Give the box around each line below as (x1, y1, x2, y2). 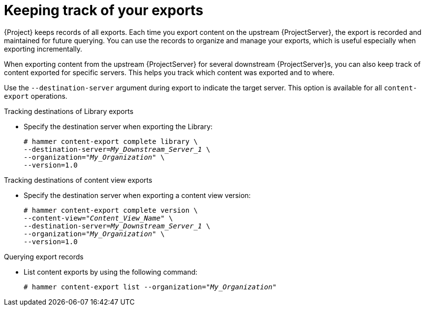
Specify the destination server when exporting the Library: (24, 122, 213, 131)
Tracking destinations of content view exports (4, 175, 152, 184)
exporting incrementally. (4, 44, 82, 53)
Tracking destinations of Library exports (4, 107, 134, 115)
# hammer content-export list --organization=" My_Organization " (24, 282, 277, 291)
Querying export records (4, 252, 84, 261)
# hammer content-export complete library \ (24, 137, 198, 145)
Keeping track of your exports (4, 2, 204, 19)
